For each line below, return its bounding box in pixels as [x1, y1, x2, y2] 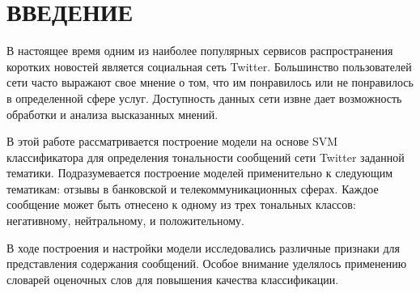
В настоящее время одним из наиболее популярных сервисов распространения [6, 42, 393, 59]
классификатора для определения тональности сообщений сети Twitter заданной [6, 148, 405, 165]
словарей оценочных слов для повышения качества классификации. [6, 270, 339, 287]
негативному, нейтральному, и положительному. [6, 212, 244, 229]
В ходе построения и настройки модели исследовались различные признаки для [6, 239, 400, 256]
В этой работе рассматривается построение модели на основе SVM [6, 133, 338, 150]
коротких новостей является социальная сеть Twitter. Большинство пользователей [6, 57, 412, 74]
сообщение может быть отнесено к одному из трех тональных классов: [6, 196, 356, 213]
